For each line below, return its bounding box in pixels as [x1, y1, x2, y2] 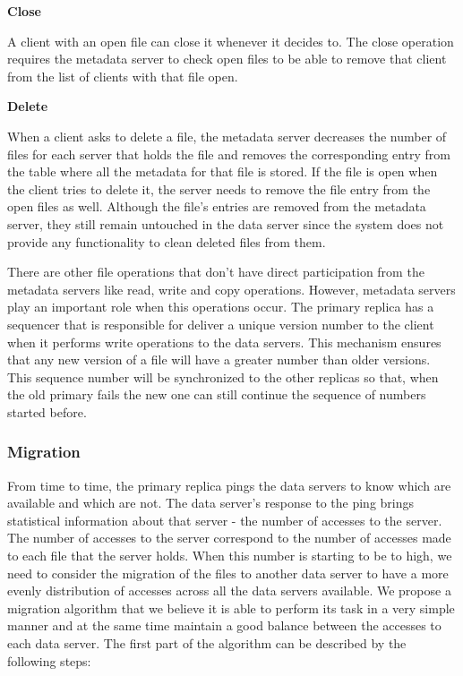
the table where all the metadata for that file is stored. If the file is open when [7, 162, 438, 181]
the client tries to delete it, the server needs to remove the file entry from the [7, 179, 431, 198]
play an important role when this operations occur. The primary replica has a [7, 297, 434, 316]
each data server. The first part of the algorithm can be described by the [7, 634, 407, 653]
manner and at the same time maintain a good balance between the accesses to [7, 616, 442, 635]
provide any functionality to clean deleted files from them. [7, 232, 326, 251]
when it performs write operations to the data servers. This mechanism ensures [7, 332, 442, 351]
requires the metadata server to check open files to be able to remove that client [7, 49, 447, 68]
